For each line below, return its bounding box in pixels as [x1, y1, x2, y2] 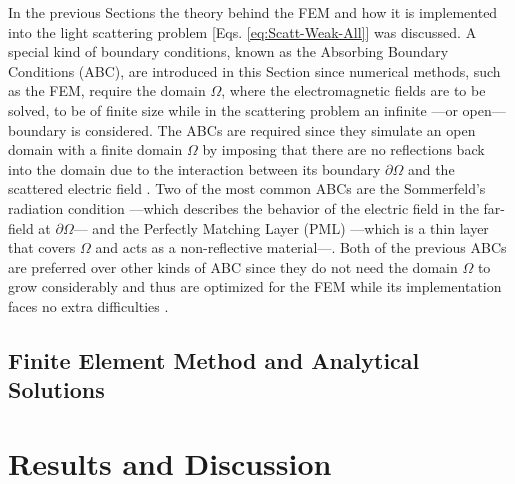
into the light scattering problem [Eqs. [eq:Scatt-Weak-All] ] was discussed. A [8, 21, 477, 42]
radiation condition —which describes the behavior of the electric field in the [8, 197, 479, 218]
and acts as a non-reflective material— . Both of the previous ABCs [95, 237, 507, 258]
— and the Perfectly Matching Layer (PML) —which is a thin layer [73, 217, 489, 238]
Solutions [8, 374, 105, 405]
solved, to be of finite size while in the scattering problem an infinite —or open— [8, 99, 506, 120]
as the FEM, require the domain [8, 80, 206, 101]
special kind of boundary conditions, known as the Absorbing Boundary [8, 41, 449, 62]
